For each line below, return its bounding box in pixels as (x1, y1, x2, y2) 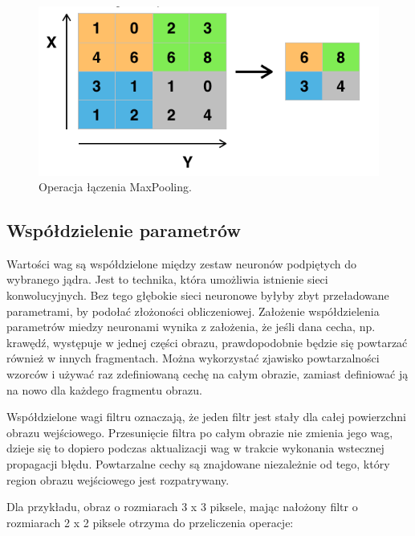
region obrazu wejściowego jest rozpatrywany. (6, 471, 230, 488)
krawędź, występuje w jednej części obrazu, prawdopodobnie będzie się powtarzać (6, 333, 408, 350)
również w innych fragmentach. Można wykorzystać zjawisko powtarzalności (6, 350, 380, 366)
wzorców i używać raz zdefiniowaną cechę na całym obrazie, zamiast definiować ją (6, 366, 409, 383)
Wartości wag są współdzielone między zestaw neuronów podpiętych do (6, 255, 356, 272)
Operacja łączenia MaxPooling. (39, 178, 192, 195)
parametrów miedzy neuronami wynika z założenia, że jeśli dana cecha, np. (6, 318, 376, 335)
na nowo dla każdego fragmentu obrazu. (6, 381, 202, 398)
